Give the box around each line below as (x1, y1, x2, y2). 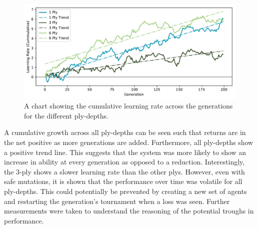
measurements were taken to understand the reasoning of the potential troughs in (4, 205, 254, 216)
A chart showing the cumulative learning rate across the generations (24, 100, 233, 111)
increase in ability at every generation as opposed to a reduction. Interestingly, (4, 156, 245, 167)
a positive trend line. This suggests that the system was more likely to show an (4, 146, 246, 157)
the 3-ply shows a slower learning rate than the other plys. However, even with (4, 166, 245, 176)
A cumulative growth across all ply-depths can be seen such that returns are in (4, 127, 246, 137)
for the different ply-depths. (24, 110, 108, 120)
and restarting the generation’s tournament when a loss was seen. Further (4, 195, 230, 206)
